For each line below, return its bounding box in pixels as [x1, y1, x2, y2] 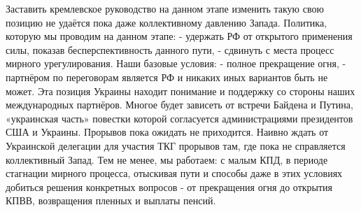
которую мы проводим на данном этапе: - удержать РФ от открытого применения [6, 29, 353, 43]
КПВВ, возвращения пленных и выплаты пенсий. [6, 193, 216, 208]
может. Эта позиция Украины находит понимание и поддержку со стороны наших [6, 83, 355, 98]
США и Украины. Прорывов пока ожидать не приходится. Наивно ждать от [6, 125, 329, 139]
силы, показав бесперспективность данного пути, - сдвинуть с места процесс [6, 42, 334, 57]
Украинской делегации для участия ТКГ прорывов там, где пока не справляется [6, 138, 346, 153]
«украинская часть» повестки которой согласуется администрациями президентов [6, 111, 353, 125]
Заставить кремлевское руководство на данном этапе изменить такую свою [6, 1, 324, 15]
